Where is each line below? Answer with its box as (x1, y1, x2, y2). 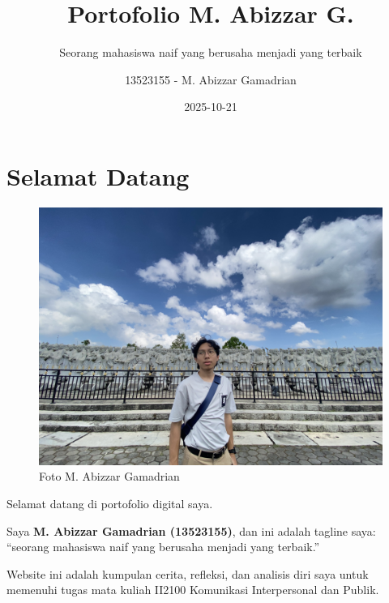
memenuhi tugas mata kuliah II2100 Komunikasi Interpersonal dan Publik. (6, 581, 379, 598)
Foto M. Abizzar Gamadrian (39, 468, 180, 485)
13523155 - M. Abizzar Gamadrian (125, 71, 297, 88)
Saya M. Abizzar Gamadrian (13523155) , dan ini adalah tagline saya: (6, 522, 376, 539)
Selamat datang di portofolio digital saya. (6, 495, 213, 512)
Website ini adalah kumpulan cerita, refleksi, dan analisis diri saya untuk (6, 565, 369, 582)
